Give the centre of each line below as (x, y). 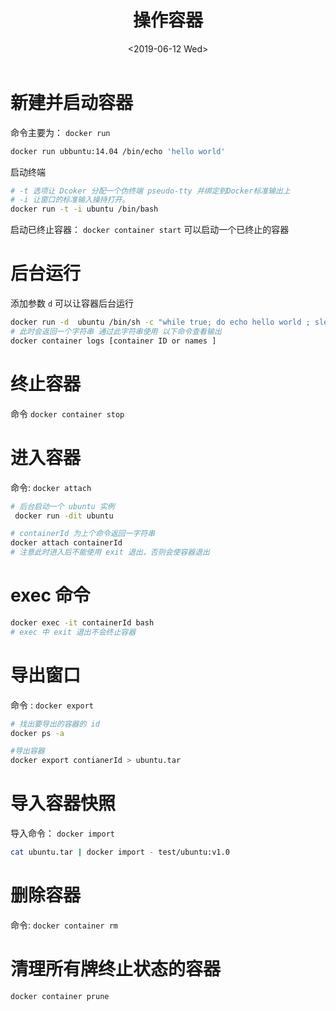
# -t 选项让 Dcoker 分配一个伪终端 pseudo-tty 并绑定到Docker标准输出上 (150, 191)
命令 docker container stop (67, 413)
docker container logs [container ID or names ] (113, 341)
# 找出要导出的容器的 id (55, 724)
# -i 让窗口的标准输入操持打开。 (70, 200)
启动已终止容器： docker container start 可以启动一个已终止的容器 (150, 230)
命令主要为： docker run (60, 132)
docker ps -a (37, 733)
